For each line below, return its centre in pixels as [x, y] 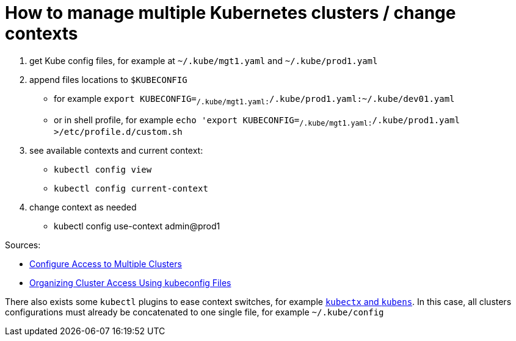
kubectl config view [103, 170]
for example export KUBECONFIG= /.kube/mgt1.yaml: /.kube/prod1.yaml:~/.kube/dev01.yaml [254, 99]
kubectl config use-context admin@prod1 [137, 226]
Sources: [23, 245]
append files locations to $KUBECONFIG [108, 79]
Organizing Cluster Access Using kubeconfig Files [130, 283]
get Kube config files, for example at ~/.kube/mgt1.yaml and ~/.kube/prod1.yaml [204, 60]
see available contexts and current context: [116, 151]
